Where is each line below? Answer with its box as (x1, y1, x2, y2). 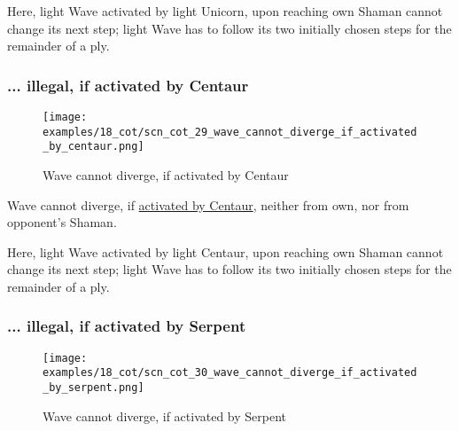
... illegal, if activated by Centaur (7, 74, 249, 96)
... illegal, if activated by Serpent (7, 315, 246, 337)
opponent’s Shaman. (7, 213, 117, 231)
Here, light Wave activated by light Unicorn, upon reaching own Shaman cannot (7, 2, 443, 20)
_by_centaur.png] (43, 140, 144, 153)
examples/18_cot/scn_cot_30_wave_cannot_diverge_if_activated (43, 366, 417, 380)
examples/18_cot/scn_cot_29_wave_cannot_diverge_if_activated (43, 125, 417, 138)
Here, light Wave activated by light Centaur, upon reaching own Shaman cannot (7, 242, 444, 261)
